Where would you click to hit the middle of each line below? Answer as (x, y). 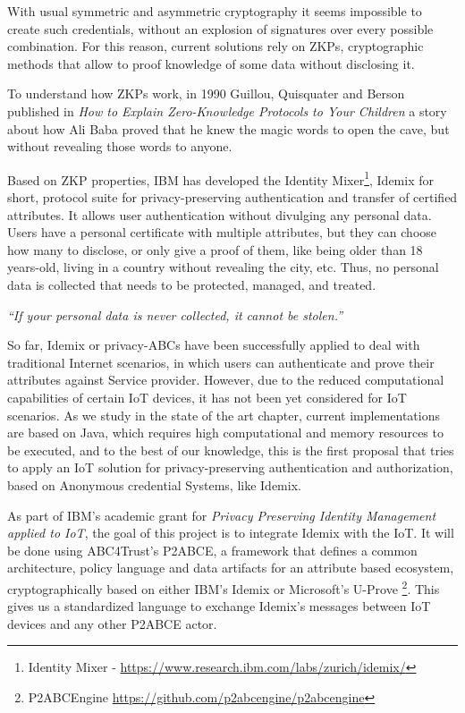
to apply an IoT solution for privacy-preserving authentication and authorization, (230, 467)
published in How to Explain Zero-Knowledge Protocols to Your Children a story (227, 110)
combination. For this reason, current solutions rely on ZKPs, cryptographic (216, 46)
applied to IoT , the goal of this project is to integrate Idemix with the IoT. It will (231, 533)
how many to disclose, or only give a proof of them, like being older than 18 (215, 249)
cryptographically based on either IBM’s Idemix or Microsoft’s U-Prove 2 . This (224, 587)
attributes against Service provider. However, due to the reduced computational (226, 380)
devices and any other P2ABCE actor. (112, 623)
